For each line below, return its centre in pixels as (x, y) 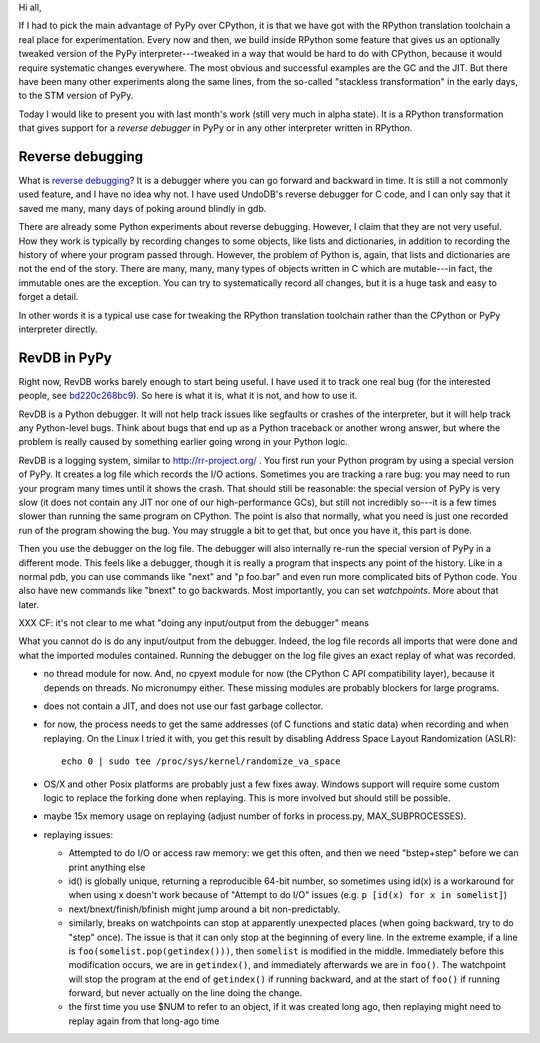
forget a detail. (48, 297)
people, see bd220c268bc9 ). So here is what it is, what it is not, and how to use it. (188, 396)
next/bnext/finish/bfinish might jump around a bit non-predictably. (204, 909)
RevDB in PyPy (65, 357)
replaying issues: (78, 834)
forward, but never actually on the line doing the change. (185, 993)
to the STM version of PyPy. (76, 96)
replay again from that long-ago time (144, 1021)
